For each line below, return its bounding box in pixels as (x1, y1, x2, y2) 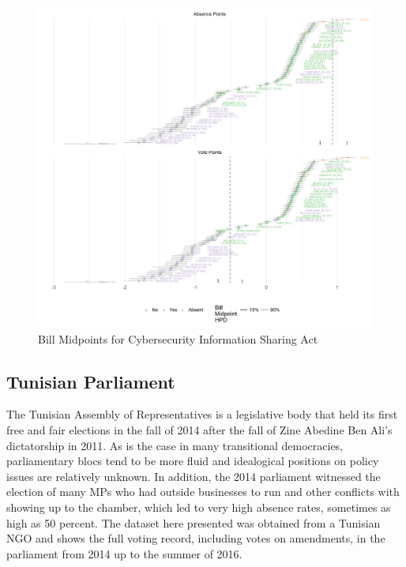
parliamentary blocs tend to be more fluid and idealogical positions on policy (6, 452, 379, 469)
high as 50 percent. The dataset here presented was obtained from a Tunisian (6, 514, 381, 531)
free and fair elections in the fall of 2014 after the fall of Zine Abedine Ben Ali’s (6, 422, 393, 437)
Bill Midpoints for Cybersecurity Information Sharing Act (38, 330, 318, 347)
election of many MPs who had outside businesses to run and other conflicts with (6, 483, 400, 500)
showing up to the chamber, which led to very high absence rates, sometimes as (6, 498, 391, 515)
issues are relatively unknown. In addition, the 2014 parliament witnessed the (6, 467, 381, 484)
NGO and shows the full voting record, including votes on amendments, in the (6, 530, 385, 546)
